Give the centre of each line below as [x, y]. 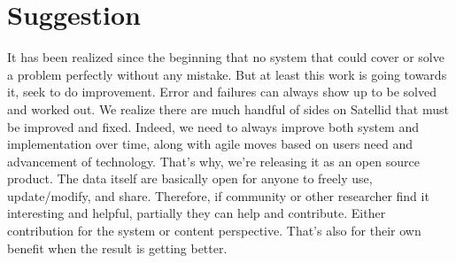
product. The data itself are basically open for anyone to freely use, [190, 178]
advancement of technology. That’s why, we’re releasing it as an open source [213, 161]
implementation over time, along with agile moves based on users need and [210, 144]
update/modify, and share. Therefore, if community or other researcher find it [218, 195]
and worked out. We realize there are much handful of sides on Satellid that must [228, 108]
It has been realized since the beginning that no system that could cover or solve [226, 57]
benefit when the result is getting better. [117, 248]
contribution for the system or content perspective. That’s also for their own [214, 231]
